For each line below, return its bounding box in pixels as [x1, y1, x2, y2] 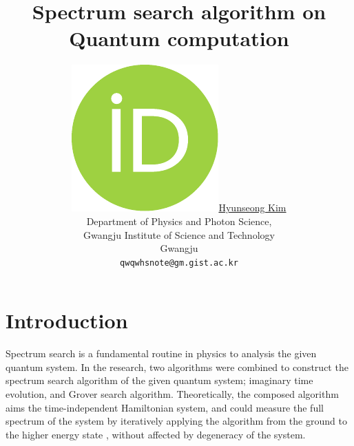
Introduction [6, 306, 128, 334]
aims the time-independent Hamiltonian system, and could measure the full [6, 400, 324, 414]
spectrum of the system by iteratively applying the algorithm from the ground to [6, 414, 347, 428]
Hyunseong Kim [218, 200, 287, 215]
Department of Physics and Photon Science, [86, 213, 272, 228]
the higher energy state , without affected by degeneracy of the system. [6, 427, 306, 441]
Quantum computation [69, 24, 289, 52]
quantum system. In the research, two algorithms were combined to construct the [6, 359, 348, 374]
